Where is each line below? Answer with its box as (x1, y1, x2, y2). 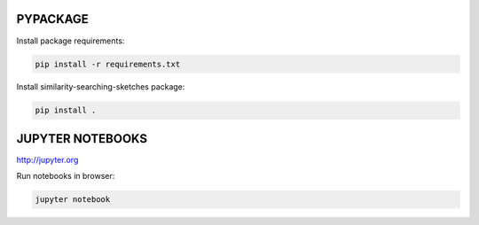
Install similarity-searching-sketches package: (16, 81, 185, 92)
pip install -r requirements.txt (35, 58, 181, 69)
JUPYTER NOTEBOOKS (16, 131, 148, 146)
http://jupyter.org (16, 154, 79, 165)
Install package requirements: (16, 35, 125, 46)
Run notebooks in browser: (16, 171, 115, 182)
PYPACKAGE (16, 12, 89, 27)
